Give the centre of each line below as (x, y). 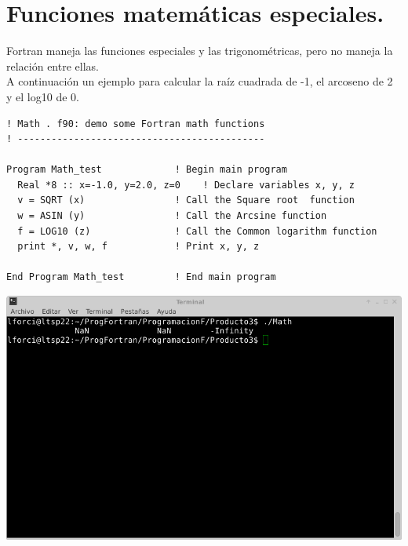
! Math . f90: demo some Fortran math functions (136, 124)
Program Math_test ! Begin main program (147, 170)
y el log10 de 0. (43, 96)
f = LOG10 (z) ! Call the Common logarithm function (197, 231)
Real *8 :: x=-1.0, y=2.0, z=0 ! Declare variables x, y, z (186, 185)
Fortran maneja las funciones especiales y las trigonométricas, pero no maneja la (200, 51)
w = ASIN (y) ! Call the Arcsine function (172, 216)
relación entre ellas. (53, 66)
